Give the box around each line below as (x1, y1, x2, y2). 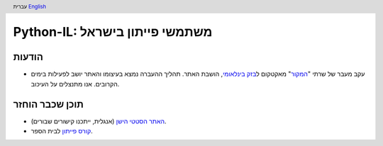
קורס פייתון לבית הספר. (30, 127, 93, 135)
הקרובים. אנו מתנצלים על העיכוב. (30, 79, 120, 88)
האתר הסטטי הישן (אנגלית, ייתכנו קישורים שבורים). (30, 117, 167, 125)
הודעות (13, 51, 44, 63)
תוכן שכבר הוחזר (13, 98, 84, 110)
